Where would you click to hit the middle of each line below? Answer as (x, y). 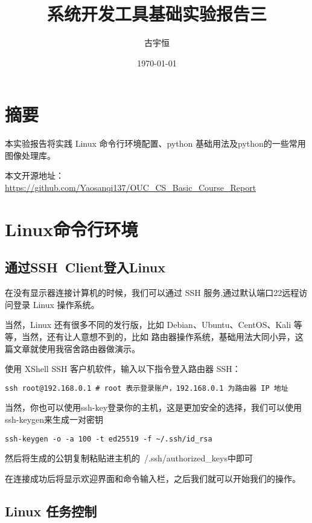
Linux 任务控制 (51, 511)
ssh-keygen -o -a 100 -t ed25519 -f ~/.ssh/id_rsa (109, 439)
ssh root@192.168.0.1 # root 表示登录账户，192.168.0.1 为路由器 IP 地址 (147, 388)
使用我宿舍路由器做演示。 (89, 348)
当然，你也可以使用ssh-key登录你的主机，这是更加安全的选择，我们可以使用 (154, 407)
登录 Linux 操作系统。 (56, 304)
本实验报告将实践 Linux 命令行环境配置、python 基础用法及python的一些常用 (155, 143)
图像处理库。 (30, 155)
